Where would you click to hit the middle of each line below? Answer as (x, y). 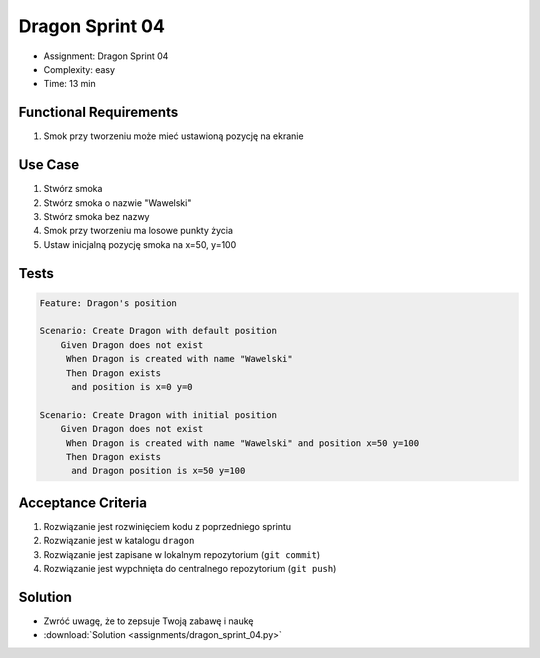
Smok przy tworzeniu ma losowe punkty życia (138, 231)
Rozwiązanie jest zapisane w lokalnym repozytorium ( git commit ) (182, 554)
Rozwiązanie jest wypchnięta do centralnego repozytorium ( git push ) (190, 569)
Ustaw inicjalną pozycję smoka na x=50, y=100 (140, 244)
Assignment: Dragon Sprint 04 (106, 56)
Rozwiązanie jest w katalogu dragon (119, 541)
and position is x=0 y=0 (132, 387)
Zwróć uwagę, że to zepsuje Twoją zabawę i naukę (148, 621)
